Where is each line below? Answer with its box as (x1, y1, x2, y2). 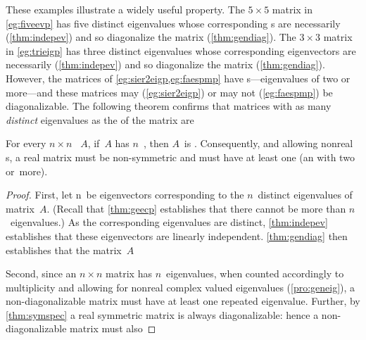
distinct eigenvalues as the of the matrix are (6, 112, 194, 127)
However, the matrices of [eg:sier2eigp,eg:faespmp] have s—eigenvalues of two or (6, 70, 351, 85)
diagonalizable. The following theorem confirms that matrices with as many (6, 99, 332, 113)
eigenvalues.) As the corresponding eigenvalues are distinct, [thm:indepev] (10, 215, 328, 229)
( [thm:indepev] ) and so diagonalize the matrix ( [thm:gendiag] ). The (6, 30, 296, 44)
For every (6, 136, 46, 151)
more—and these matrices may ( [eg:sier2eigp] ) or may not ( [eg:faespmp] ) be (6, 84, 333, 99)
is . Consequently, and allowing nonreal (184, 136, 353, 151)
